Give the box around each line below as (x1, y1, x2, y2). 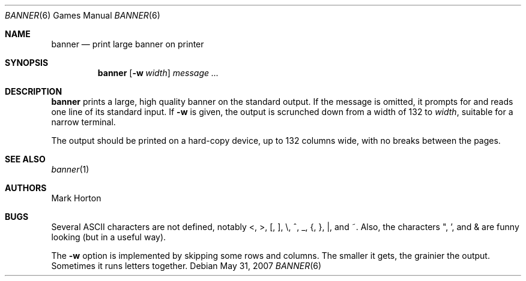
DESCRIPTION (5, 86, 62, 96)
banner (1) (51, 164, 89, 174)
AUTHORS (5, 183, 47, 193)
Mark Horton (51, 193, 101, 203)
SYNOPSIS (5, 58, 49, 68)
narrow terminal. (51, 117, 116, 127)
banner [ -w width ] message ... (97, 68, 219, 78)
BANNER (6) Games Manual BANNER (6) (5, 10, 160, 20)
